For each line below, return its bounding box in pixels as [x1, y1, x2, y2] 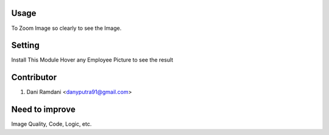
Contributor [11, 72, 57, 82]
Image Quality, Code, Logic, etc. [11, 120, 92, 128]
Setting [11, 40, 40, 51]
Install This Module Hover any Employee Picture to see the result [11, 56, 174, 64]
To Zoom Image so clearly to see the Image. [11, 24, 122, 32]
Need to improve [11, 104, 76, 115]
